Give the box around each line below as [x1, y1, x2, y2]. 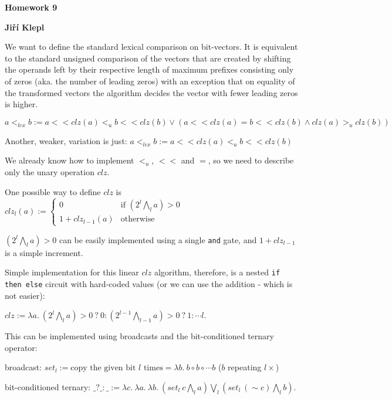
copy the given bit [70, 364, 136, 373]
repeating [228, 361, 262, 373]
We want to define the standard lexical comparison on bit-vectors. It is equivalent [5, 40, 298, 53]
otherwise [120, 215, 155, 224]
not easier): [5, 289, 45, 301]
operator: [5, 341, 38, 353]
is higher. [5, 98, 38, 110]
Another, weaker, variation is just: [5, 134, 127, 146]
